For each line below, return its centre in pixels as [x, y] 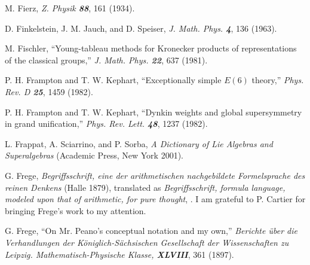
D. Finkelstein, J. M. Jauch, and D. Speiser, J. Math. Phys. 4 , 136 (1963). [141, 28]
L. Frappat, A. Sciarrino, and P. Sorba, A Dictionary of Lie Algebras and [139, 143]
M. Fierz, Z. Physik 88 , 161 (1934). [70, 8]
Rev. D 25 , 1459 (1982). [49, 91]
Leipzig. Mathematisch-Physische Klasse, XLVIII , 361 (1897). [119, 254]
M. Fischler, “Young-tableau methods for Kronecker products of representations [151, 48]
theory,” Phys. [278, 80]
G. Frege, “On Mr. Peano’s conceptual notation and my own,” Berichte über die [151, 231]
